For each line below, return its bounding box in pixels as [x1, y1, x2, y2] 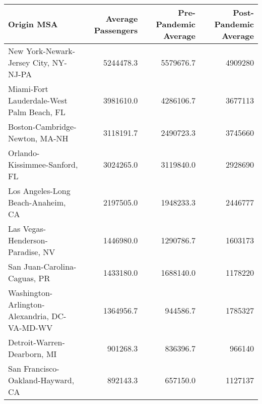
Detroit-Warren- [8, 336, 65, 348]
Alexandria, [8, 310, 49, 322]
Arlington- [8, 298, 45, 310]
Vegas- [23, 223, 46, 234]
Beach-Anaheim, [8, 196, 66, 208]
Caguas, [8, 272, 36, 284]
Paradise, [8, 246, 40, 258]
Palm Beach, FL [8, 106, 65, 118]
